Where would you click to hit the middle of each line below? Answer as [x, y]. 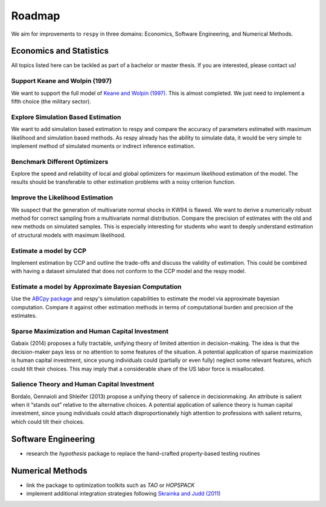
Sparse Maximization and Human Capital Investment [90, 331]
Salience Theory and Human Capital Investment [83, 384]
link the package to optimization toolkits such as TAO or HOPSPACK [110, 485]
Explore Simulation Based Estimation [66, 117]
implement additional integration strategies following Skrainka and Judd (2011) [123, 494]
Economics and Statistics [60, 51]
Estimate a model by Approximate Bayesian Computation [96, 287]
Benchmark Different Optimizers [60, 161]
